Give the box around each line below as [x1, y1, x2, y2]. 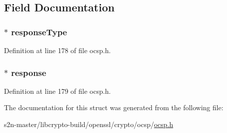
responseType [11, 25, 67, 38]
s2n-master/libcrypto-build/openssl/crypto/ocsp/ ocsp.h [4, 119, 173, 129]
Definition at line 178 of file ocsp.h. [4, 45, 111, 55]
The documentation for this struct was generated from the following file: [4, 102, 224, 113]
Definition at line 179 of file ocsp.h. [4, 85, 111, 96]
